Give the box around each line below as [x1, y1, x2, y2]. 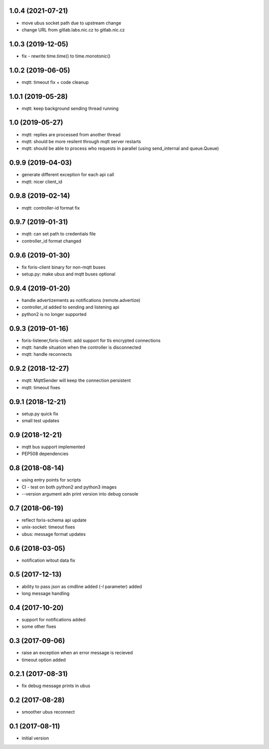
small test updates [21, 418, 60, 424]
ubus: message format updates [21, 531, 86, 537]
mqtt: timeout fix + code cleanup [21, 79, 89, 85]
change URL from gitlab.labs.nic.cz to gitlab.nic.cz [21, 26, 125, 32]
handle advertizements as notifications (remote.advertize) [21, 297, 140, 303]
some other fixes [21, 624, 57, 630]
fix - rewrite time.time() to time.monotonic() [21, 53, 111, 59]
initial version [21, 735, 49, 741]
